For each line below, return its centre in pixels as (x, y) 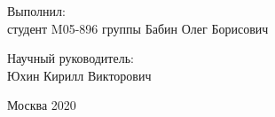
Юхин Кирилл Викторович (79, 75)
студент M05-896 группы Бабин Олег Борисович (138, 28)
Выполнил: (36, 11)
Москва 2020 (42, 105)
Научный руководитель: (71, 58)
